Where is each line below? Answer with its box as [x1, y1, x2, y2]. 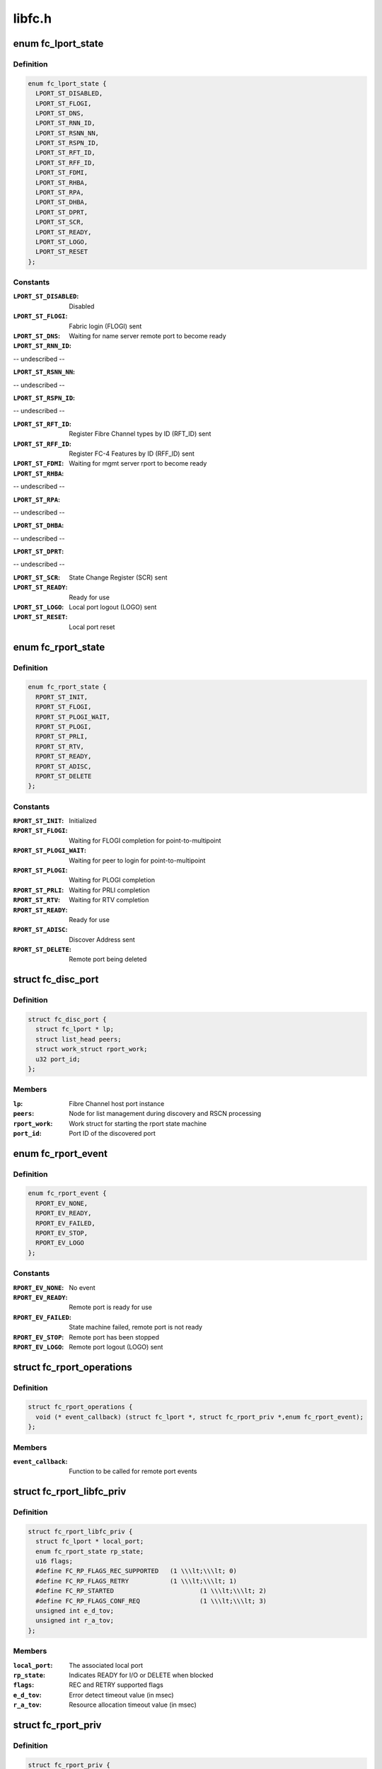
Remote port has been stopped [69, 1332, 159, 1341]
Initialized [69, 817, 97, 825]
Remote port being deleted [69, 955, 147, 964]
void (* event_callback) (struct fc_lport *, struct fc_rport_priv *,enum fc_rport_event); [35, 1412, 364, 1421]
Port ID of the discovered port [69, 1129, 156, 1137]
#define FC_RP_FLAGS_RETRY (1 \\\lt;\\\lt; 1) [35, 1577, 237, 1585]
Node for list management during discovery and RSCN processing [69, 1110, 262, 1118]
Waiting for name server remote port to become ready [69, 332, 226, 340]
